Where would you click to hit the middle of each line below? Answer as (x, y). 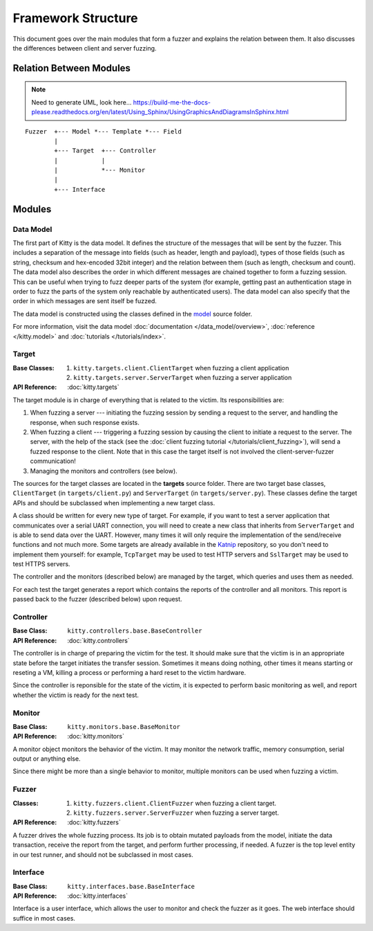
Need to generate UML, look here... (82, 102)
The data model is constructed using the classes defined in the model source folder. (132, 314)
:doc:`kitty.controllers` (99, 640)
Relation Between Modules (72, 68)
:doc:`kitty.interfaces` (97, 896)
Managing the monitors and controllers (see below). (104, 471)
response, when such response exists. (85, 422)
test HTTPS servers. (41, 564)
